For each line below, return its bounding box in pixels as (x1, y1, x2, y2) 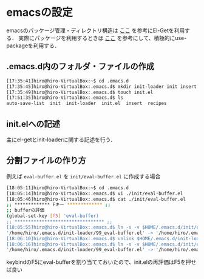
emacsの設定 (6, 5, 73, 19)
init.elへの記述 (6, 119, 61, 129)
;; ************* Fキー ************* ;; (6, 201, 111, 208)
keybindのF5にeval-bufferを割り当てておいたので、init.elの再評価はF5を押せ (6, 258, 197, 266)
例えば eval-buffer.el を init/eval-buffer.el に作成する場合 (6, 172, 161, 180)
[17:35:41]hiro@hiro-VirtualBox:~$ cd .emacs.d (6, 78, 129, 84)
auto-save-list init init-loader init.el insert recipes (6, 101, 167, 107)
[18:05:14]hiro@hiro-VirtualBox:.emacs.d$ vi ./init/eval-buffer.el (6, 190, 183, 197)
